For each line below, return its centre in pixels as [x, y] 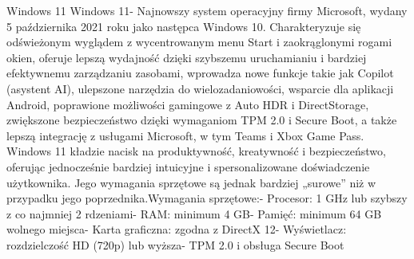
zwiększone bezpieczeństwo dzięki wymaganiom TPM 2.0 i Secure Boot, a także [202, 120]
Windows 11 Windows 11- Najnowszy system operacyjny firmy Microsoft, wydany [207, 10]
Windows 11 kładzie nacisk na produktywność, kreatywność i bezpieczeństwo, [196, 151]
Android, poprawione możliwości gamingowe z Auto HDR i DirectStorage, [188, 104]
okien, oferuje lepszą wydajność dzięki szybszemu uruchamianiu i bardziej [187, 57]
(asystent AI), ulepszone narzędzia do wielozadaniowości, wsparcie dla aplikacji [200, 88]
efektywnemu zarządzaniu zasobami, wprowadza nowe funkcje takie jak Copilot [200, 73]
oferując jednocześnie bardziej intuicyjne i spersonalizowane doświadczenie [188, 166]
